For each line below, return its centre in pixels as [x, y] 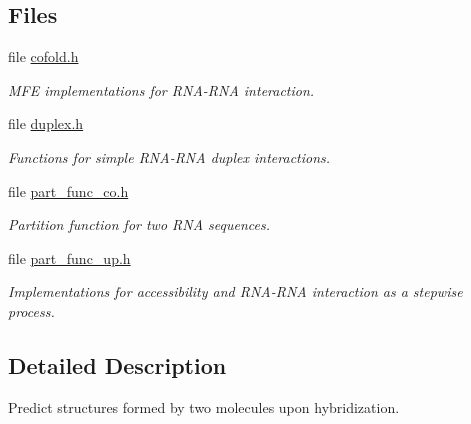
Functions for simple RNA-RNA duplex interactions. [169, 156]
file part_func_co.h [68, 190]
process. [31, 310]
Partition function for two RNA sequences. [139, 224]
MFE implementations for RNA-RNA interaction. [161, 89]
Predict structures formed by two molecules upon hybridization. [204, 406]
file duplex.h [46, 123]
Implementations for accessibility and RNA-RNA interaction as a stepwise [235, 291]
